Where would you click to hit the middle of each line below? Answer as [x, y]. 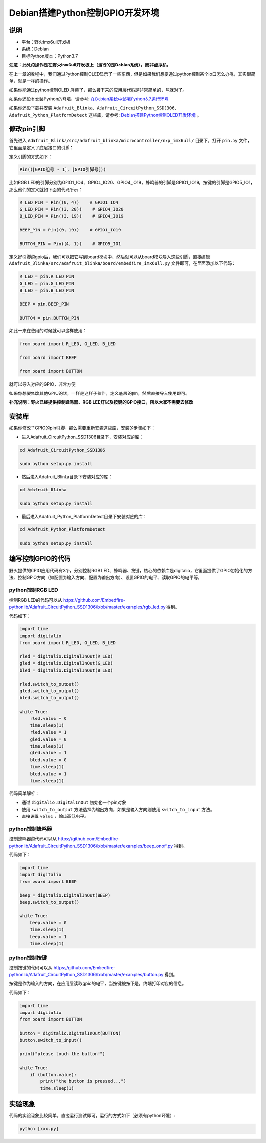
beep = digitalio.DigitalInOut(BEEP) [65, 895]
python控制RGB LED [34, 590]
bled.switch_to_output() [50, 698]
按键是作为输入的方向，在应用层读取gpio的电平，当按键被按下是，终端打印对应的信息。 [98, 983]
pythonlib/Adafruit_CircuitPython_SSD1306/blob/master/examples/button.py [86, 975]
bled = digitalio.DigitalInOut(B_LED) [66, 670]
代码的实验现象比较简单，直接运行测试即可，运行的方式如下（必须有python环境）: [92, 1116]
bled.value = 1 [48, 774]
